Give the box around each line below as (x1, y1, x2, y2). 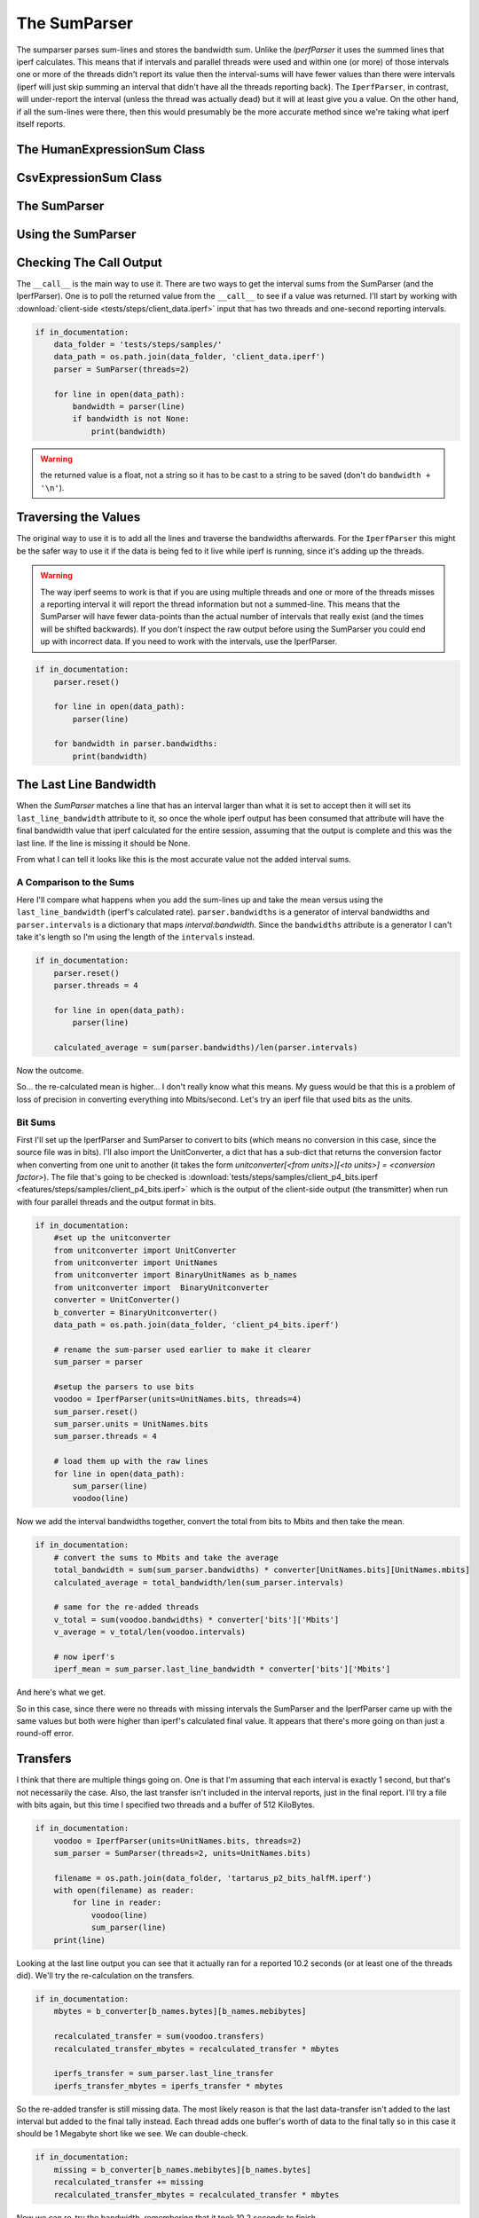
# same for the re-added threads (53, 1602, 200, 1612)
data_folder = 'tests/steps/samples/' (53, 340, 223, 350)
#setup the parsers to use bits (53, 1381, 195, 1392)
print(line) (53, 1935, 106, 1945)
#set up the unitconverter (53, 1233, 172, 1243)
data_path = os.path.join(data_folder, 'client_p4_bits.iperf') (53, 1319, 340, 1330)
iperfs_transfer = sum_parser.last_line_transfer (53, 2068, 274, 2079)
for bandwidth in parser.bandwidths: (53, 739, 218, 749)
